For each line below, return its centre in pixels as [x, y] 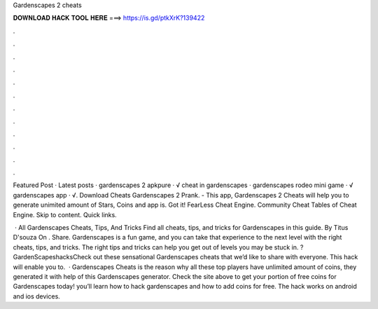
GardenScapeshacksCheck [52, 257]
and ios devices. [37, 296]
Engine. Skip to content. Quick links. [65, 214]
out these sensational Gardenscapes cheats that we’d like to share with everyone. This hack [225, 257]
